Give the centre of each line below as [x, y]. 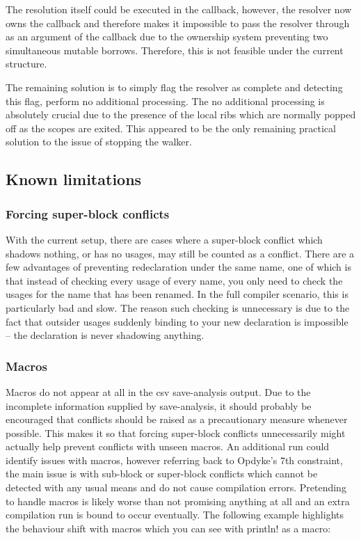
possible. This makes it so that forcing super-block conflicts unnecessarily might [176, 432]
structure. [26, 64]
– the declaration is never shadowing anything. [105, 335]
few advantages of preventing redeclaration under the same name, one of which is [178, 267]
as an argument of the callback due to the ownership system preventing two [167, 37]
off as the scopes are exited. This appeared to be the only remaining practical [171, 128]
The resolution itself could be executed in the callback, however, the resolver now [179, 9]
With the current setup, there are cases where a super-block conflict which [164, 239]
